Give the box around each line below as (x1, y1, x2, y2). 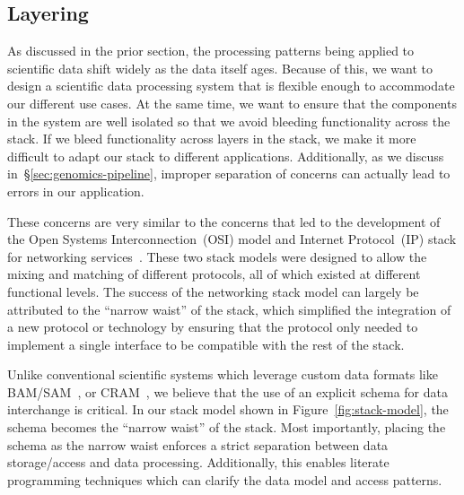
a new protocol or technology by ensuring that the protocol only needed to (7, 317, 418, 336)
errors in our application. (7, 181, 144, 200)
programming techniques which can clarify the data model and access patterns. (7, 470, 442, 489)
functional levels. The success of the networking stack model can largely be (7, 282, 419, 300)
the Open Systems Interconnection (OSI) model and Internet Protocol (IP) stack (7, 230, 457, 248)
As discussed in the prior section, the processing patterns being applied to (7, 41, 415, 60)
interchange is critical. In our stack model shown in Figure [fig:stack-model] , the (7, 400, 449, 419)
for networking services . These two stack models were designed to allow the (7, 247, 427, 265)
